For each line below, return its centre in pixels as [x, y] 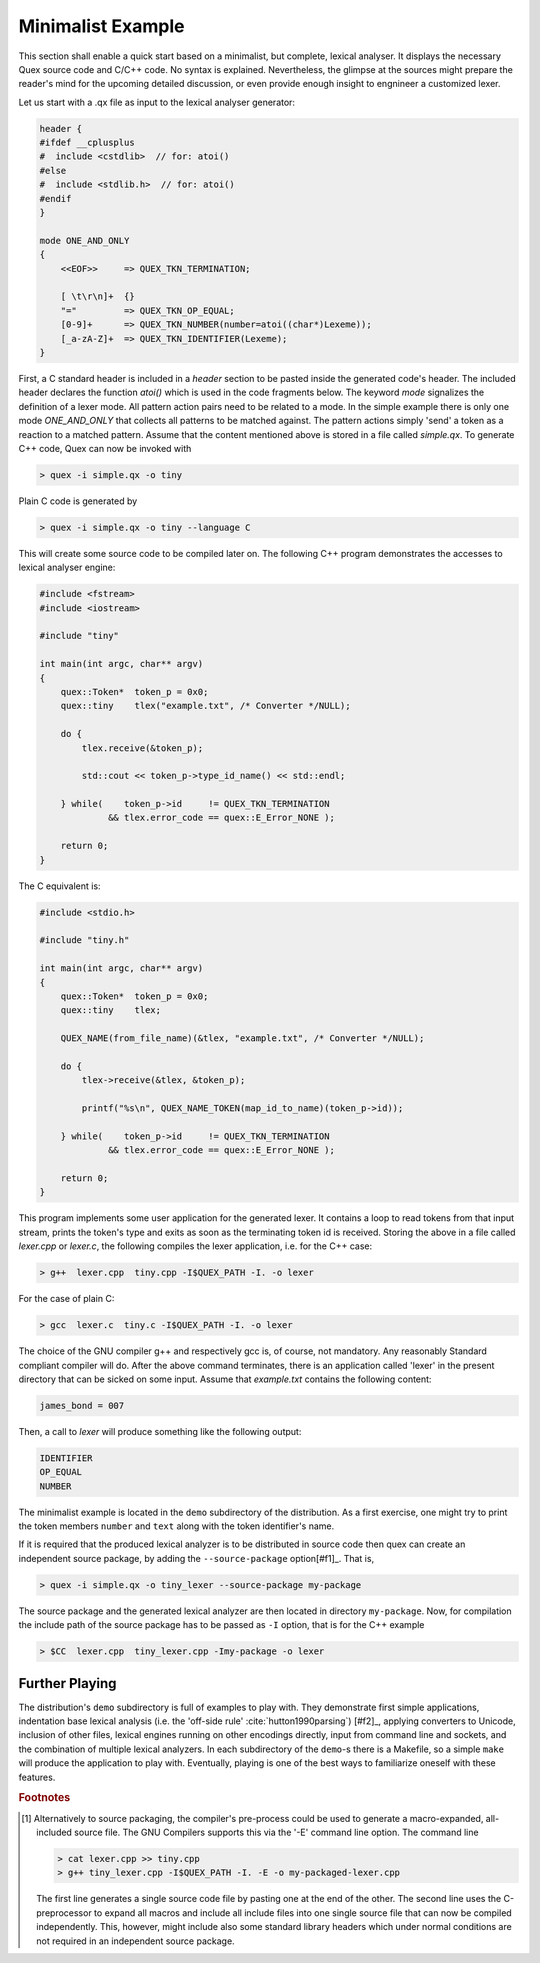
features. [37, 1777]
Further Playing [67, 1683]
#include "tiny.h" [84, 940]
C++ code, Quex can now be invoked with [105, 448]
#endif [55, 198]
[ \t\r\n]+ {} [97, 296]
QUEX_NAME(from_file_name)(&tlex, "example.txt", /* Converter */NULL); [242, 1038]
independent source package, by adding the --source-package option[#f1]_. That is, [196, 1558]
